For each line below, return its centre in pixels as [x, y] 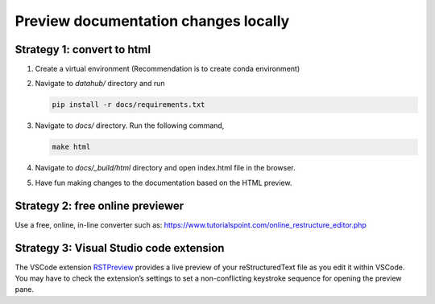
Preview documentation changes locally [152, 21]
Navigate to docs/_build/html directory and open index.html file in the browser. [165, 168]
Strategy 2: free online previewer [99, 205]
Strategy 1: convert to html [83, 49]
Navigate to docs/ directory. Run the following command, [130, 125]
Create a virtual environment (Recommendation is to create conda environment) [168, 69]
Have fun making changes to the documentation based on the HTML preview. [164, 183]
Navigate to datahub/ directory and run [100, 84]
